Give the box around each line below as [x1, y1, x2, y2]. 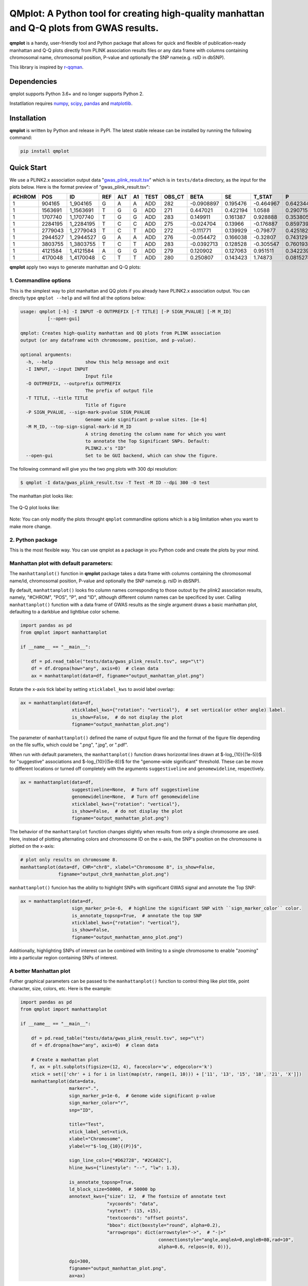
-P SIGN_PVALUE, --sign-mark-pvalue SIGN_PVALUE [26, 409, 151, 415]
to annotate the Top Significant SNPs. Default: [85, 438, 210, 444]
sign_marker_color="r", [69, 1100, 129, 1106]
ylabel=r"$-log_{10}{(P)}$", [69, 1143, 142, 1149]
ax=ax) [69, 1273, 86, 1278]
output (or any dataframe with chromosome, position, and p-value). [20, 337, 197, 343]
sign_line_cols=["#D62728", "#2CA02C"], [69, 1157, 172, 1164]
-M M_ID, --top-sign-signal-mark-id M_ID [26, 424, 132, 430]
